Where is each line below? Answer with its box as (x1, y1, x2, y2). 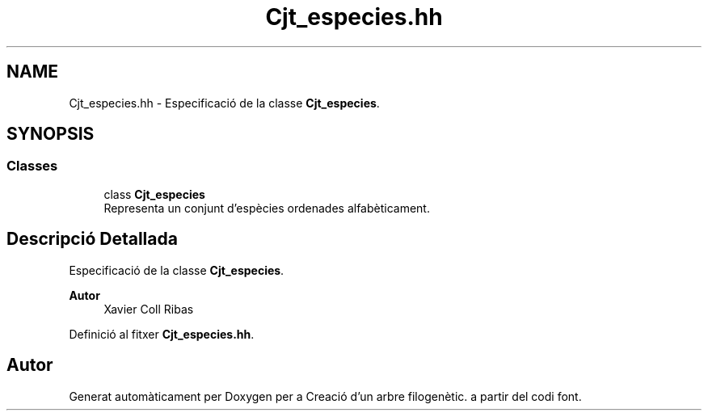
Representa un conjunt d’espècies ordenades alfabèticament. (103, 200, 430, 215)
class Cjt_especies (103, 187, 205, 201)
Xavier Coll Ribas (103, 301, 194, 316)
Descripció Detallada (6, 229, 178, 250)
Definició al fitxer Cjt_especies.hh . (69, 326, 255, 341)
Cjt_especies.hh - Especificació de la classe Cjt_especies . (69, 95, 380, 110)
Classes (6, 158, 58, 175)
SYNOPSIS (6, 124, 95, 145)
